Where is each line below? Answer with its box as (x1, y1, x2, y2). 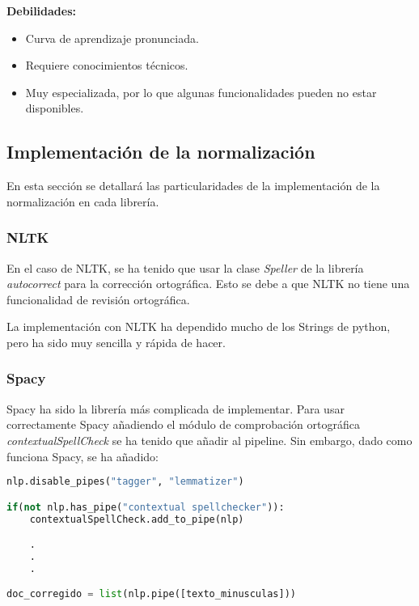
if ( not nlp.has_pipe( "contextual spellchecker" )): (6, 501, 285, 513)
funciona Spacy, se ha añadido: (6, 447, 159, 464)
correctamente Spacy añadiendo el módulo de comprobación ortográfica (6, 416, 360, 433)
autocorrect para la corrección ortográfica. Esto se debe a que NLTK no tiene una (6, 275, 410, 292)
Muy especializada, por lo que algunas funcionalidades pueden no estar (25, 83, 377, 100)
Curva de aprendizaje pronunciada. (25, 29, 199, 46)
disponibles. (25, 100, 84, 117)
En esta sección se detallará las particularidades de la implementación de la (6, 177, 380, 194)
